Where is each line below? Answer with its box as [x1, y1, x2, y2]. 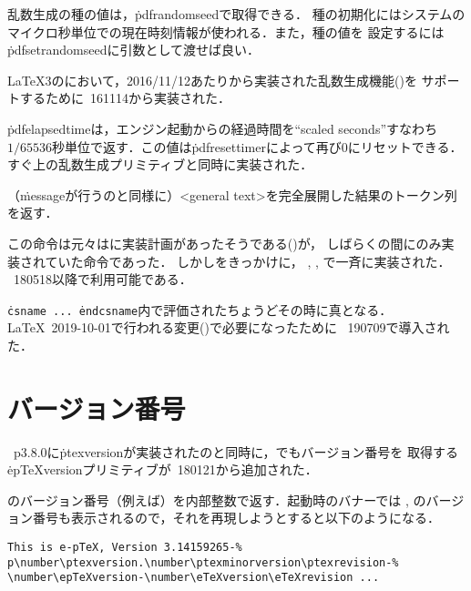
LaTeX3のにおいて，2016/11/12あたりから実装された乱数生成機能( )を [7, 70, 417, 89]
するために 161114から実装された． [19, 88, 230, 107]
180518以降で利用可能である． [13, 270, 192, 289]
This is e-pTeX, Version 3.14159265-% [7, 541, 242, 555]
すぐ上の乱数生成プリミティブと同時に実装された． [7, 155, 313, 174]
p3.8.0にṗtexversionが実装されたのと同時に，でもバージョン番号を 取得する [13, 442, 458, 461]
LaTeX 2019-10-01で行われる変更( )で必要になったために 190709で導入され [7, 318, 450, 337]
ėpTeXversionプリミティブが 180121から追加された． [7, 460, 318, 479]
